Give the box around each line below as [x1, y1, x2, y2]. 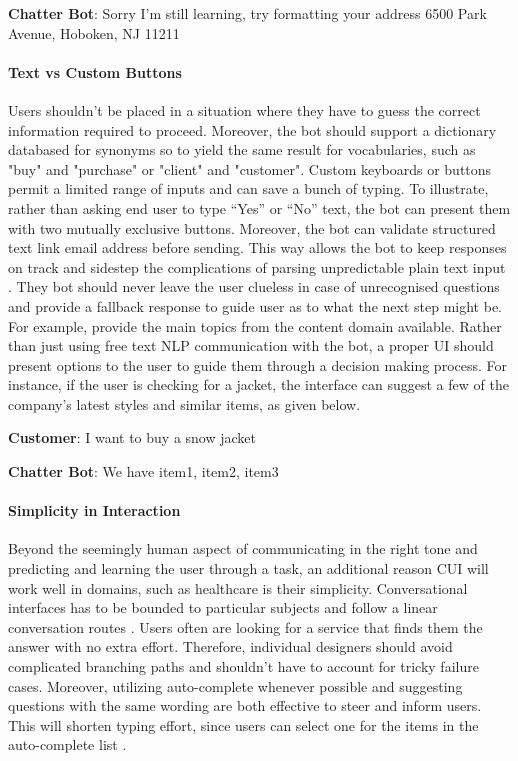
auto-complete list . [8, 734, 127, 755]
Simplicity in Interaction [8, 500, 181, 521]
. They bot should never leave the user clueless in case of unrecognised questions [8, 276, 500, 297]
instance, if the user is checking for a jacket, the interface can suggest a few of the [8, 374, 509, 395]
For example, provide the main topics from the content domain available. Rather [8, 315, 502, 336]
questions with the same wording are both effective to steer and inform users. [8, 695, 482, 716]
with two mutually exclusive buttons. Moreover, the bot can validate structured [8, 217, 496, 238]
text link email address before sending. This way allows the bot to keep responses [8, 237, 507, 258]
